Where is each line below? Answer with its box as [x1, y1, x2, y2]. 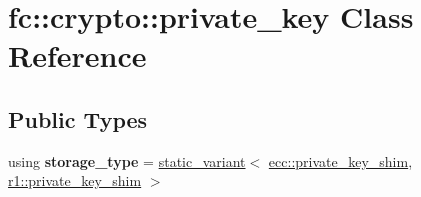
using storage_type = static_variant [8, 150, 246, 171]
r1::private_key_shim [8, 170, 142, 191]
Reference [8, 35, 147, 76]
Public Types [8, 103, 148, 134]
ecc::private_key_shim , [268, 150, 413, 171]
